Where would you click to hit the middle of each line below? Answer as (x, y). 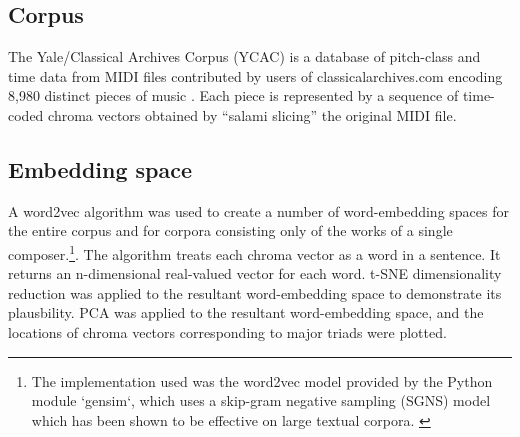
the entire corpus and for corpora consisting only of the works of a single (230, 230)
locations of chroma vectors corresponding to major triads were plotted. (227, 332)
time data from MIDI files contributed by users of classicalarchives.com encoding (255, 75)
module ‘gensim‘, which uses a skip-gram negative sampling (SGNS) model (261, 400)
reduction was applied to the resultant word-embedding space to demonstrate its (255, 292)
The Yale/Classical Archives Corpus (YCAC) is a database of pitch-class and (244, 56)
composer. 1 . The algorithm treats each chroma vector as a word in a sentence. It (254, 252)
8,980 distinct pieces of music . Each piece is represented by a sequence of (233, 95)
